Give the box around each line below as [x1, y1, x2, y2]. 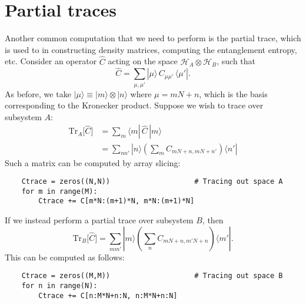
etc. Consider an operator [5, 55, 97, 67]
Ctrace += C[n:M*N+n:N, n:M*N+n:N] [38, 291, 178, 300]
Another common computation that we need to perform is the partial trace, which [5, 32, 301, 44]
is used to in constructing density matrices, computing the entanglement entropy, [5, 43, 297, 55]
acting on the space [108, 55, 178, 67]
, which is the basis [199, 87, 268, 100]
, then [202, 214, 224, 226]
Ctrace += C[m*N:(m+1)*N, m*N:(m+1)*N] [38, 197, 195, 206]
